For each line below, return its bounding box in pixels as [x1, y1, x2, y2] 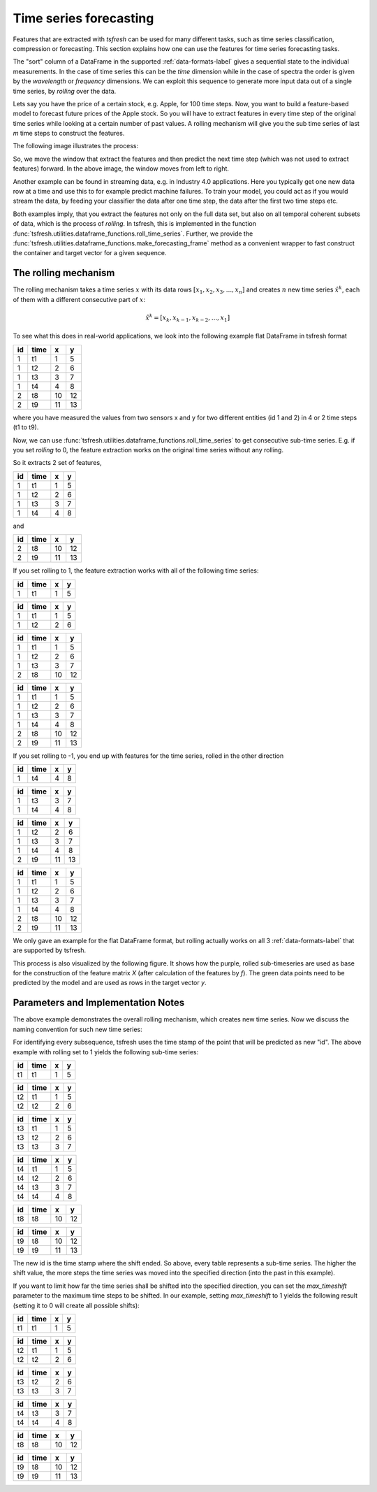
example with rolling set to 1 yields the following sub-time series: [13, 1047, 199, 1056]
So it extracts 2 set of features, [13, 459, 102, 467]
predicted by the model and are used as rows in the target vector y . [13, 979, 207, 987]
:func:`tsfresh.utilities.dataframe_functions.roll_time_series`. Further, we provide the [13, 229, 253, 238]
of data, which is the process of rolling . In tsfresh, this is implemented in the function [13, 220, 256, 228]
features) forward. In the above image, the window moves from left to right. [13, 164, 230, 173]
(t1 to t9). [13, 423, 39, 431]
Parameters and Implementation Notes [13, 997, 185, 1009]
